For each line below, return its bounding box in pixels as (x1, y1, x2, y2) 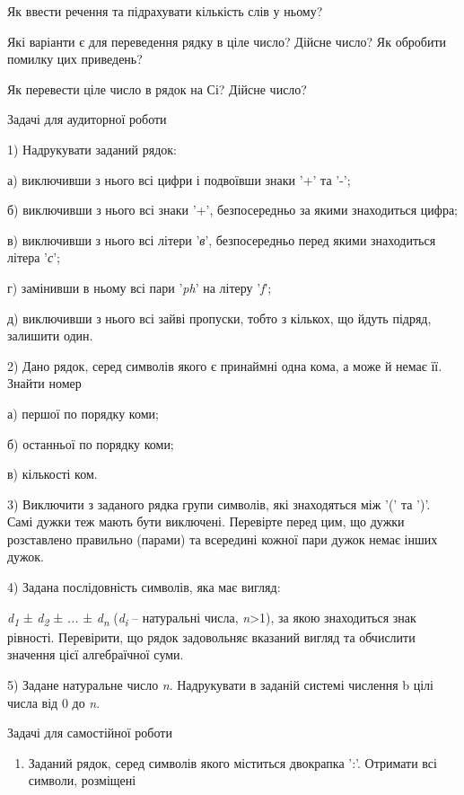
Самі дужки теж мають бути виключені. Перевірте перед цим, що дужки (7, 512, 405, 531)
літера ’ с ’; (7, 248, 60, 267)
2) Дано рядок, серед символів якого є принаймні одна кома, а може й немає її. (7, 356, 442, 375)
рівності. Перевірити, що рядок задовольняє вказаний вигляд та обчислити (7, 627, 416, 646)
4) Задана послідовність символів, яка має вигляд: (7, 578, 281, 596)
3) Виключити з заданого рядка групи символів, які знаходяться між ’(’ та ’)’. (7, 494, 431, 513)
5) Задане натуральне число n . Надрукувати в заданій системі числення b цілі (7, 675, 433, 693)
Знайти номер (7, 374, 82, 393)
